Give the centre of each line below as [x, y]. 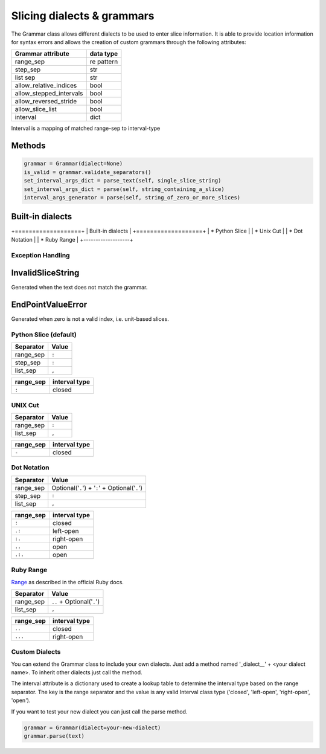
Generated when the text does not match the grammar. [79, 288]
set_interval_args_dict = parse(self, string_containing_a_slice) [124, 189]
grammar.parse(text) [54, 736]
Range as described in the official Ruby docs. [67, 582]
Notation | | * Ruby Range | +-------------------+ [72, 239]
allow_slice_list [36, 109]
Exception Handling [40, 255]
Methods [28, 146]
